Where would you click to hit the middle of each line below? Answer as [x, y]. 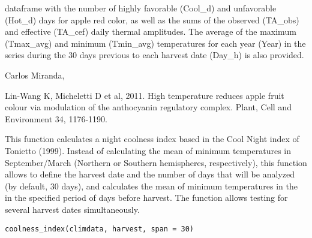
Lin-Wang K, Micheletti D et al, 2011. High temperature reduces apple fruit [145, 95]
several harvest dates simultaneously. [72, 209]
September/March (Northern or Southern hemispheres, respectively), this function [156, 162]
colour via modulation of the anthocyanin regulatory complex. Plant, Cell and [148, 107]
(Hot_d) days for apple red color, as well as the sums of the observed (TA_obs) [152, 19]
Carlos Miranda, [35, 75]
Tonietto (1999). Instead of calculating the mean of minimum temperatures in [148, 150]
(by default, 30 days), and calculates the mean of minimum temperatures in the [151, 186]
